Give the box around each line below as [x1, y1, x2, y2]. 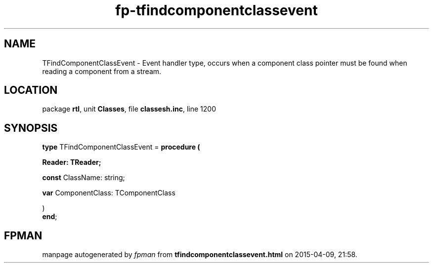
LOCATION [4, 84, 58, 97]
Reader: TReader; [42, 158, 101, 167]
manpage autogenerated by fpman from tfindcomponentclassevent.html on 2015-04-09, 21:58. [42, 250, 357, 259]
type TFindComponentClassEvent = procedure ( [42, 143, 200, 152]
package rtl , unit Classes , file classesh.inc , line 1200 [42, 105, 216, 114]
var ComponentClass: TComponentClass [42, 189, 175, 197]
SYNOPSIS [4, 121, 58, 134]
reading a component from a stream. [42, 67, 162, 76]
